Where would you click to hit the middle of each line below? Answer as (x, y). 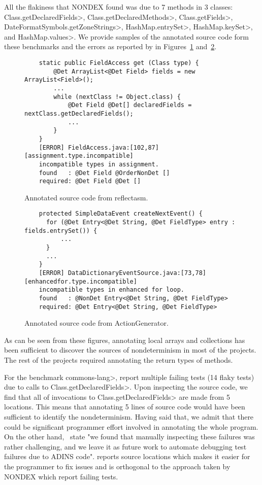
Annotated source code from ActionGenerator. (96, 323)
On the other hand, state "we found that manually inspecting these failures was (129, 437)
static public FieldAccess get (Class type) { (119, 63)
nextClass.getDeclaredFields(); (79, 113)
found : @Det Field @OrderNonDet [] (104, 173)
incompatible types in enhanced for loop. (111, 290)
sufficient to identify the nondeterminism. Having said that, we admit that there (129, 417)
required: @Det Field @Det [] (90, 181)
